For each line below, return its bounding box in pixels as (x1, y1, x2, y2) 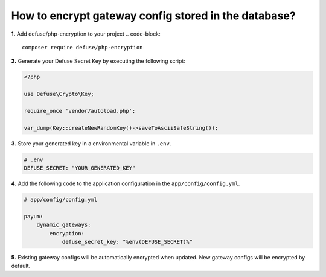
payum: (24, 213, 43, 220)
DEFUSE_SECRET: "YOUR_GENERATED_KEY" (24, 165, 136, 171)
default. (11, 263, 31, 270)
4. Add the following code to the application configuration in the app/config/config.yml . (11, 180, 240, 187)
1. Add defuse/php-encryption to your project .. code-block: (11, 30, 161, 37)
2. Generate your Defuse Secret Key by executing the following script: (11, 57, 185, 65)
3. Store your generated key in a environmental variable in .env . (11, 139, 171, 147)
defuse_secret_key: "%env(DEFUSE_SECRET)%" (62, 238, 193, 245)
